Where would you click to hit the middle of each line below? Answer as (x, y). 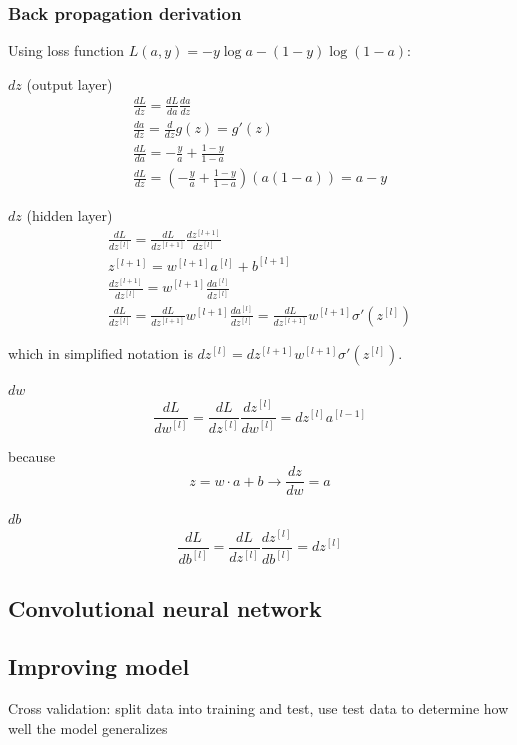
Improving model (99, 666)
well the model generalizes (88, 727)
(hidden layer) (69, 215)
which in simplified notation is (100, 352)
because (32, 455)
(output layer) (69, 83)
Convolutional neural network (165, 607)
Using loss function (66, 50)
